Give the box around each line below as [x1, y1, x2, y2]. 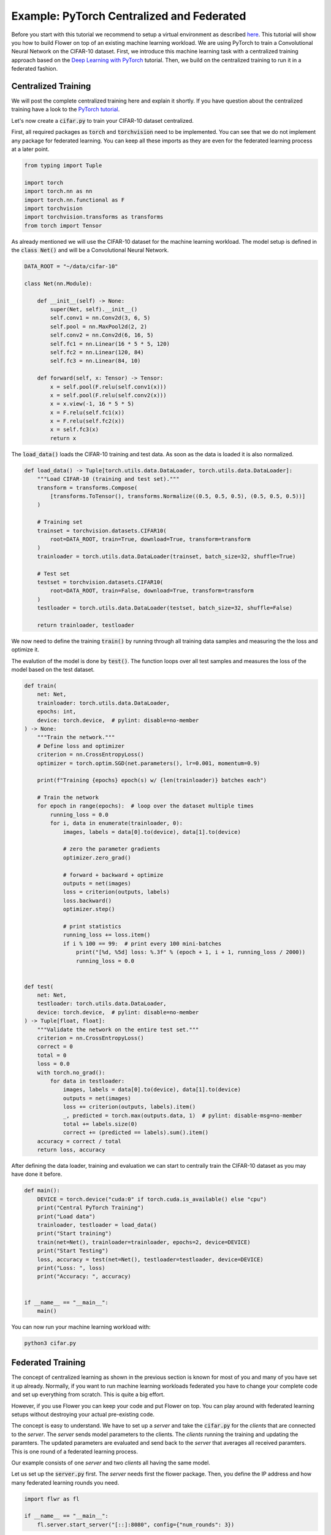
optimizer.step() [63, 906, 115, 913]
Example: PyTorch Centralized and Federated [11, 9, 246, 23]
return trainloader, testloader [37, 621, 135, 629]
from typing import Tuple [24, 161, 102, 169]
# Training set [37, 519, 83, 526]
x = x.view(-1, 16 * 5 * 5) [50, 400, 135, 408]
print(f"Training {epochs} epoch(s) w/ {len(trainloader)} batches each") [37, 777, 267, 784]
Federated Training [11, 1358, 86, 1368]
